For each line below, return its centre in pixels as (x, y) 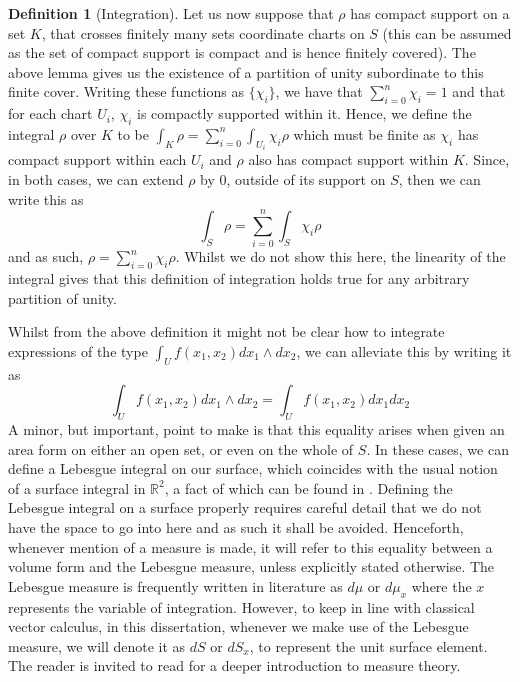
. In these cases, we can (437, 448)
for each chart (50, 113)
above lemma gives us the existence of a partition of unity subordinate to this (246, 71)
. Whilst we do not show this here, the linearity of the (340, 256)
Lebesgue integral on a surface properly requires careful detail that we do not (245, 507)
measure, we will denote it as (97, 645)
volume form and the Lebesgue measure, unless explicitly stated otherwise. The (251, 566)
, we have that (319, 91)
